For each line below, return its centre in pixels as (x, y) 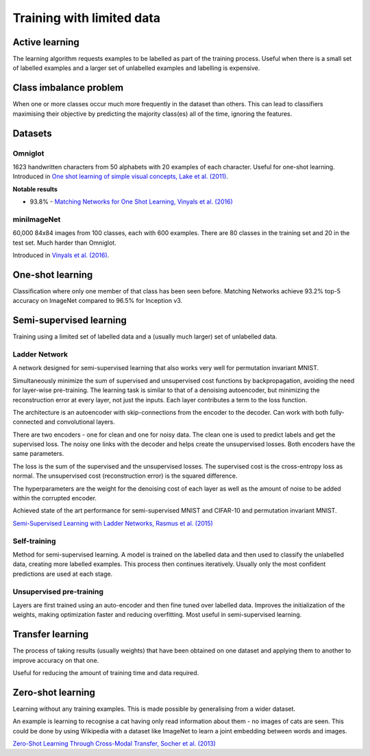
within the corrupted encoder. (55, 498)
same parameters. (38, 454)
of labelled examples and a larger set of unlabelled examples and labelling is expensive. (136, 68)
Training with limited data (87, 18)
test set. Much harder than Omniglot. (64, 243)
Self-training (34, 541)
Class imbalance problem (68, 88)
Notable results (35, 189)
